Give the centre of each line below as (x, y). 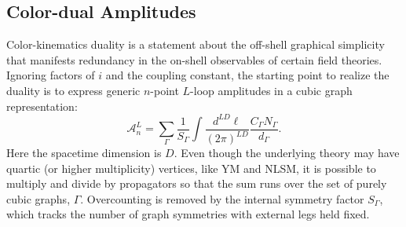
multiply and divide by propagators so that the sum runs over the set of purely (197, 183)
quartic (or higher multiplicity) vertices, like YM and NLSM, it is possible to (191, 168)
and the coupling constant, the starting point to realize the (247, 75)
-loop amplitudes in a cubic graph (271, 90)
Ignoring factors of (51, 75)
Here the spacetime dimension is (84, 153)
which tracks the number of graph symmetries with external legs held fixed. (188, 214)
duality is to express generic (73, 90)
